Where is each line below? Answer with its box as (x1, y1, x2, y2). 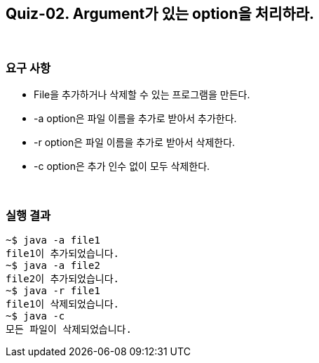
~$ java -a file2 (6, 259, 100, 271)
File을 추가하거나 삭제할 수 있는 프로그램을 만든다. (34, 88, 250, 101)
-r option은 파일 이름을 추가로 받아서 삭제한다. (34, 136, 236, 149)
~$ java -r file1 (6, 284, 100, 296)
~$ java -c (6, 310, 65, 322)
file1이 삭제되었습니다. (6, 298, 120, 310)
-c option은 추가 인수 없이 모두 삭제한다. (34, 160, 210, 173)
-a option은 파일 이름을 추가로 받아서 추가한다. (34, 112, 237, 125)
